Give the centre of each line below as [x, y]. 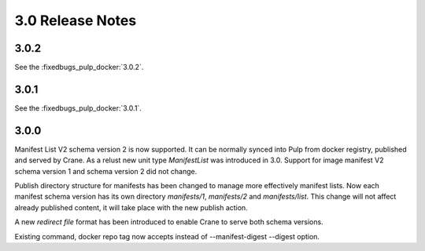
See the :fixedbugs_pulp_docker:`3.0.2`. [79, 67]
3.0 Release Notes [76, 20]
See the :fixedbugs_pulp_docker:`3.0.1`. [78, 108]
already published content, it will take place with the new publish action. [131, 207]
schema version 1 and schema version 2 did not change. [106, 171]
